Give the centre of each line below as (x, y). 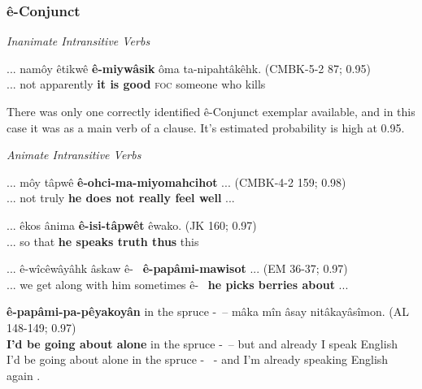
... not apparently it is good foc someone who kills (136, 84)
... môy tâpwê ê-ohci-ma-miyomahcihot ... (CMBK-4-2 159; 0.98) (176, 182)
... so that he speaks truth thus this (103, 241)
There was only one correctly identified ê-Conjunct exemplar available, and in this (211, 111)
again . (24, 375)
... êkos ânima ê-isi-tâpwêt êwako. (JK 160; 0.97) (132, 225)
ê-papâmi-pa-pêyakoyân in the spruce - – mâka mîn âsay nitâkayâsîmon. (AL (208, 311)
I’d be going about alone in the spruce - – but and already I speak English (202, 343)
